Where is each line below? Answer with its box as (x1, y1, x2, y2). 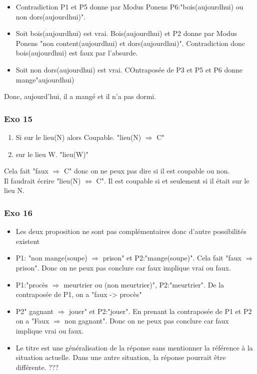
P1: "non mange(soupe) (15, 252, 87, 263)
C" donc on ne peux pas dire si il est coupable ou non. (63, 165, 230, 176)
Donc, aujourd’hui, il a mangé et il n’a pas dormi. (4, 91, 156, 101)
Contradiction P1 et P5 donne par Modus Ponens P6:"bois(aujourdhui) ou (15, 1, 243, 11)
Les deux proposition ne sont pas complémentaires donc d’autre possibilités (15, 226, 246, 236)
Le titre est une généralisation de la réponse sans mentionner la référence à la (15, 342, 253, 352)
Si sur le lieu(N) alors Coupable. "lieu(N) (15, 131, 141, 142)
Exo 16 (4, 206, 32, 218)
